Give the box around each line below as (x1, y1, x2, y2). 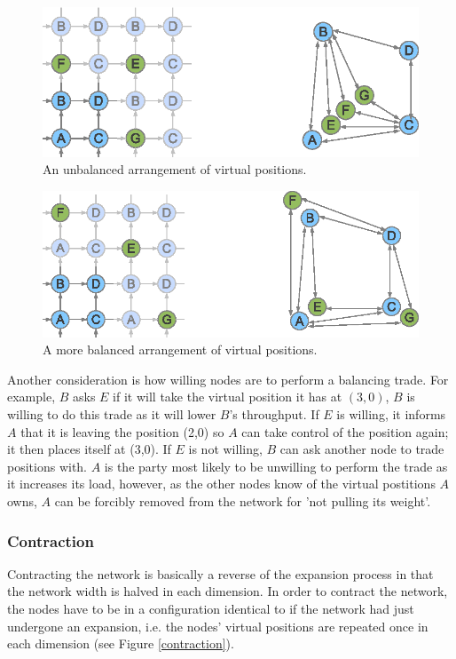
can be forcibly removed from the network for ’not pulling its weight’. (54, 492, 431, 510)
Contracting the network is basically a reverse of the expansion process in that (7, 564, 434, 583)
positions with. (7, 457, 88, 475)
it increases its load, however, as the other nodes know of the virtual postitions (7, 474, 436, 493)
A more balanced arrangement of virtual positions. (43, 340, 318, 359)
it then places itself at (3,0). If (7, 440, 171, 458)
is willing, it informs (336, 405, 446, 424)
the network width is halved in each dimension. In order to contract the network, (7, 582, 448, 600)
